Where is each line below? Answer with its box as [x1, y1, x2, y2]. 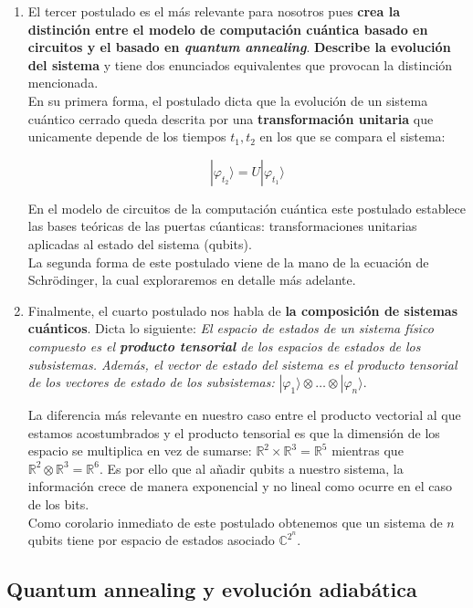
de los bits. [27, 495, 89, 514]
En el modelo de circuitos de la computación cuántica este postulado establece [27, 198, 467, 217]
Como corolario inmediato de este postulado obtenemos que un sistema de [27, 512, 443, 531]
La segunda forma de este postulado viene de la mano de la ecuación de [27, 252, 429, 271]
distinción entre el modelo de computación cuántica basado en [27, 19, 428, 38]
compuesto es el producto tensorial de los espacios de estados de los [27, 336, 421, 355]
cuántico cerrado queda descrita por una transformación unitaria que [27, 109, 434, 128]
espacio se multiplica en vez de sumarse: [27, 441, 252, 460]
